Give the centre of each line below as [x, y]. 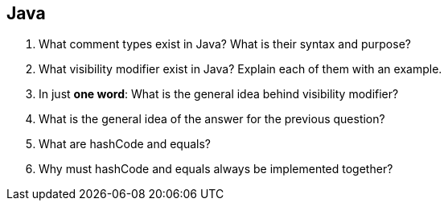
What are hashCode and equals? [125, 144]
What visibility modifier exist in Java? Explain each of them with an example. [240, 69]
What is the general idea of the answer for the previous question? [212, 119]
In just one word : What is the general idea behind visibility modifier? [219, 94]
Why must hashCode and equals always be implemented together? [216, 169]
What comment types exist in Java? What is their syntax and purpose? [225, 44]
